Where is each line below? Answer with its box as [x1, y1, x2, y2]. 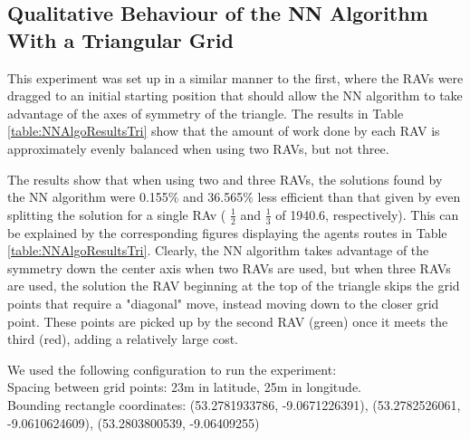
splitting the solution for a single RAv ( [7, 205, 226, 224]
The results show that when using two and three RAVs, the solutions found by [7, 169, 443, 188]
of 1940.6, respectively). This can [275, 205, 459, 224]
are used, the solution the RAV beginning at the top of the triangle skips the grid [7, 276, 460, 295]
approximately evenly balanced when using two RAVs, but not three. [7, 138, 389, 157]
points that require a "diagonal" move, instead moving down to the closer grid [7, 293, 439, 312]
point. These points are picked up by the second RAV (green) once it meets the [7, 311, 448, 330]
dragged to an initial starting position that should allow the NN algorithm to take [7, 86, 463, 105]
